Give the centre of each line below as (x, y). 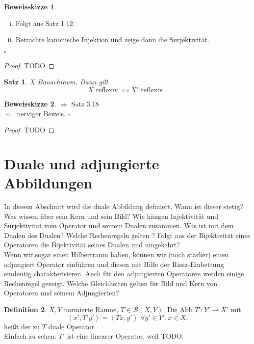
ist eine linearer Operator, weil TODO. (125, 336)
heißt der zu (22, 326)
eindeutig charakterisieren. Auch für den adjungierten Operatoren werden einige (124, 274)
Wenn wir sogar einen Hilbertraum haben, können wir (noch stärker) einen (116, 254)
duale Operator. (72, 326)
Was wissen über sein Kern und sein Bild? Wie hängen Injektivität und (111, 216)
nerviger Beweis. (41, 113)
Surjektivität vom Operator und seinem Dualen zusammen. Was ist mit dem (119, 225)
